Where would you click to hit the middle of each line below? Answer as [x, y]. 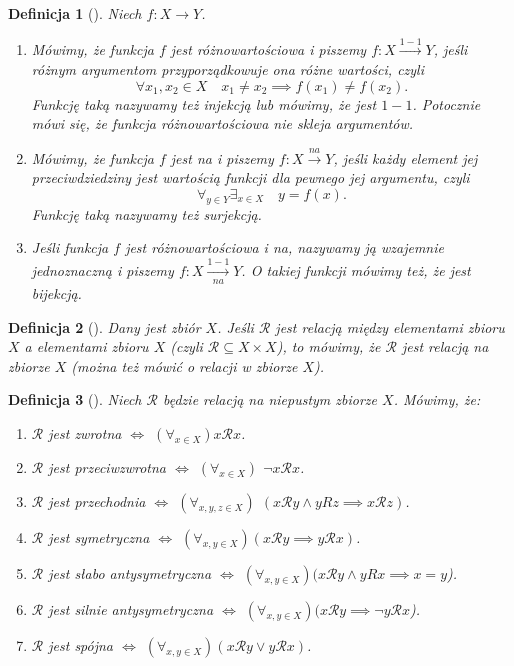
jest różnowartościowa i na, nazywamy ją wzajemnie [284, 247]
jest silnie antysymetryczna [131, 608]
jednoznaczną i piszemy [102, 269]
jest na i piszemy [222, 157]
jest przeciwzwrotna [107, 466]
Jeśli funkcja [70, 247]
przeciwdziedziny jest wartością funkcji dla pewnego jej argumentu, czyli [250, 177]
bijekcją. [56, 292]
